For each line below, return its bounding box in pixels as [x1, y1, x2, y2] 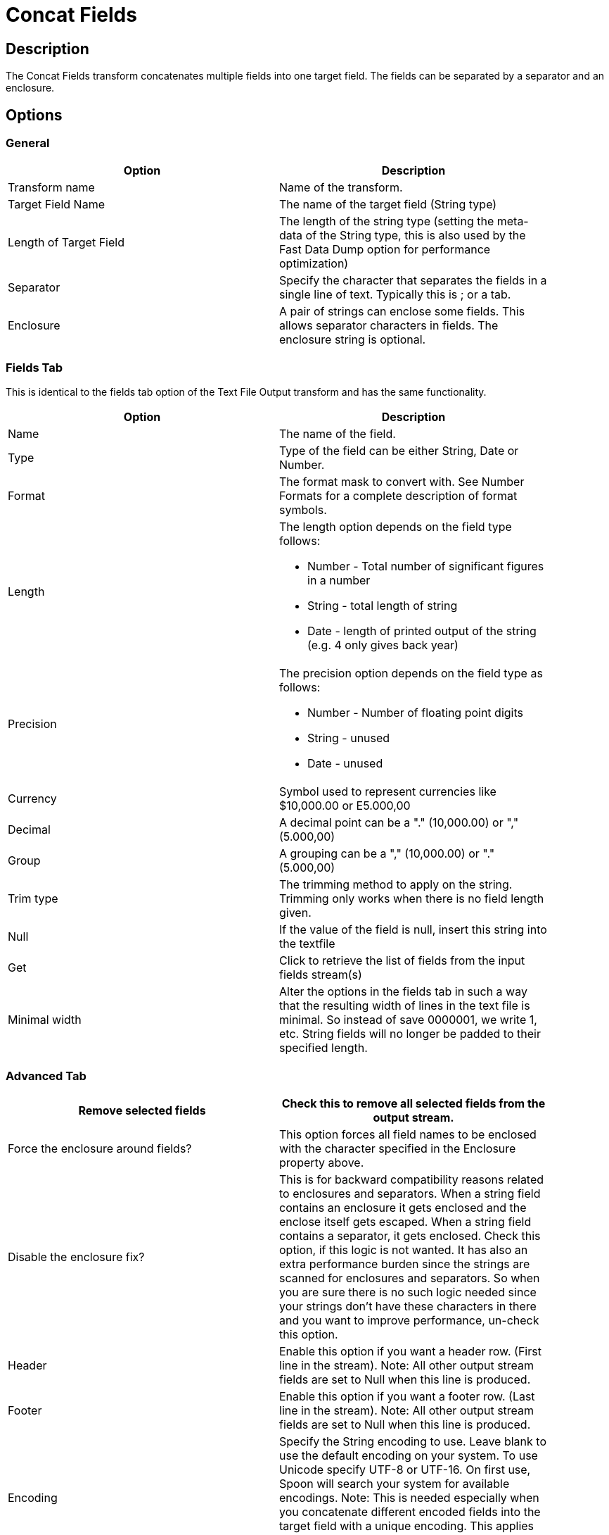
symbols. [279, 503, 327, 518]
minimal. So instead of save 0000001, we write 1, [279, 1013, 537, 1027]
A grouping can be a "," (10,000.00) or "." [279, 846, 495, 861]
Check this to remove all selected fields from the [281, 1096, 546, 1110]
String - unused [307, 731, 390, 746]
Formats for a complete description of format [279, 489, 518, 503]
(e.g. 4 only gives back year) [307, 638, 459, 653]
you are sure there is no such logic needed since [279, 1284, 537, 1299]
